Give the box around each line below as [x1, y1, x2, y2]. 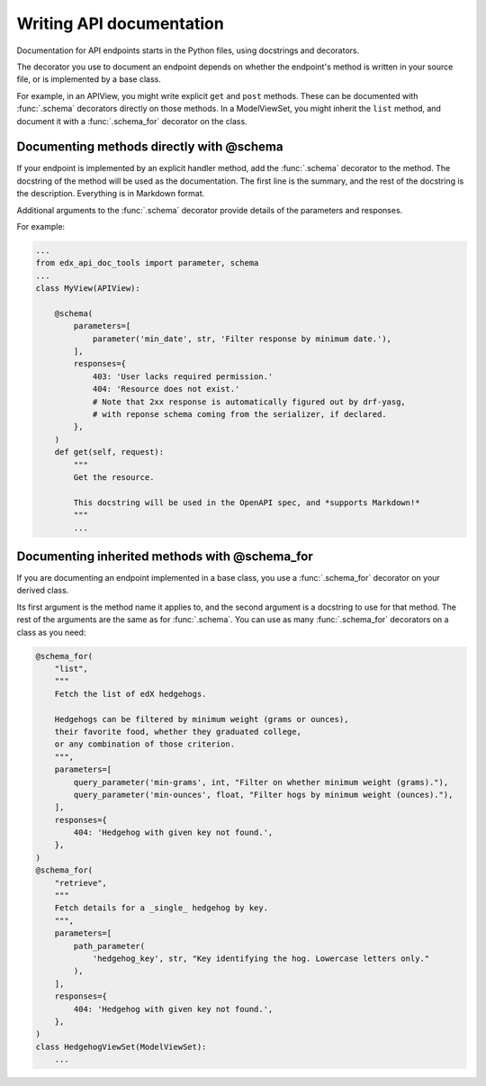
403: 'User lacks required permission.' [92, 371, 274, 382]
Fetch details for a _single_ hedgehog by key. [54, 903, 269, 913]
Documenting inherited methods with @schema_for [16, 548, 314, 564]
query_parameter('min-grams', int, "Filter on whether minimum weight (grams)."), [73, 777, 449, 787]
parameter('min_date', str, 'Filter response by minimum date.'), [92, 333, 391, 344]
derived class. [16, 585, 69, 596]
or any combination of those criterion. [54, 739, 236, 749]
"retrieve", [54, 878, 108, 888]
